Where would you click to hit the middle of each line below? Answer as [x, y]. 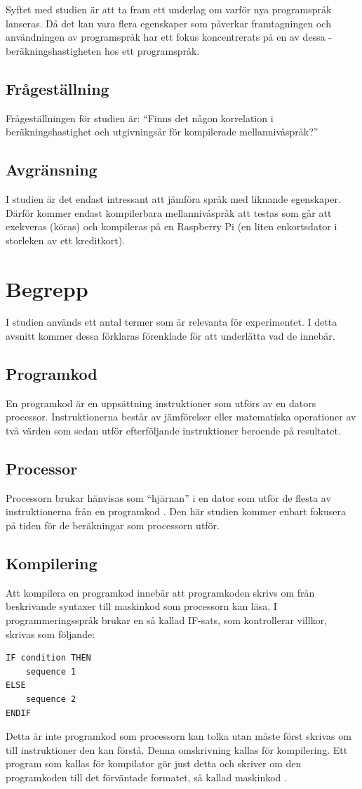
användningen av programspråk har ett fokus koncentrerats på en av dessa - [169, 37]
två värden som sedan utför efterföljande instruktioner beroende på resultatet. [173, 431]
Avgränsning [52, 170]
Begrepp [47, 288]
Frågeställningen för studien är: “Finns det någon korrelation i [140, 118]
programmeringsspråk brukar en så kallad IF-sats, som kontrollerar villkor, [167, 620]
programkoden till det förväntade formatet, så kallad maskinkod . [146, 777]
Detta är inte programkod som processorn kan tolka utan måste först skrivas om [179, 736]
